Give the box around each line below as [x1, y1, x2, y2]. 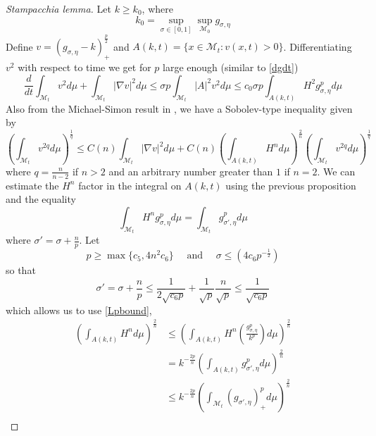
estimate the [6, 177, 59, 192]
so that [6, 263, 36, 278]
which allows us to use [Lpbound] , [6, 302, 152, 317]
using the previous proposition [225, 177, 356, 192]
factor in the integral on [78, 177, 182, 192]
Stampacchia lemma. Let [6, 1, 111, 15]
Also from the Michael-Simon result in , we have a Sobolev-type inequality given [6, 101, 353, 116]
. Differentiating [283, 39, 352, 54]
